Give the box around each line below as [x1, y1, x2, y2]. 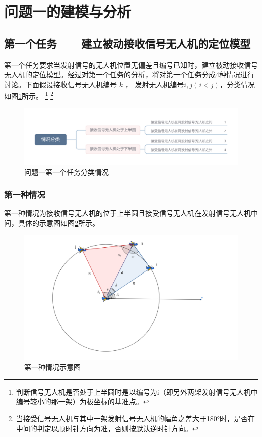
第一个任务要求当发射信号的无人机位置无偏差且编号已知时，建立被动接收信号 [4, 59, 258, 70]
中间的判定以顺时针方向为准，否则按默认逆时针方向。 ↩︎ [16, 423, 199, 433]
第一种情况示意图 [24, 362, 81, 372]
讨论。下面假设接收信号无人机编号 [4, 79, 117, 89]
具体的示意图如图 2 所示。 [18, 217, 99, 228]
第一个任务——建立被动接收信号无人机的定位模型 [4, 35, 251, 51]
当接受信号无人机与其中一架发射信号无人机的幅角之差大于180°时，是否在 [16, 413, 255, 423]
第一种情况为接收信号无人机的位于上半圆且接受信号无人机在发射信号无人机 [4, 207, 251, 218]
